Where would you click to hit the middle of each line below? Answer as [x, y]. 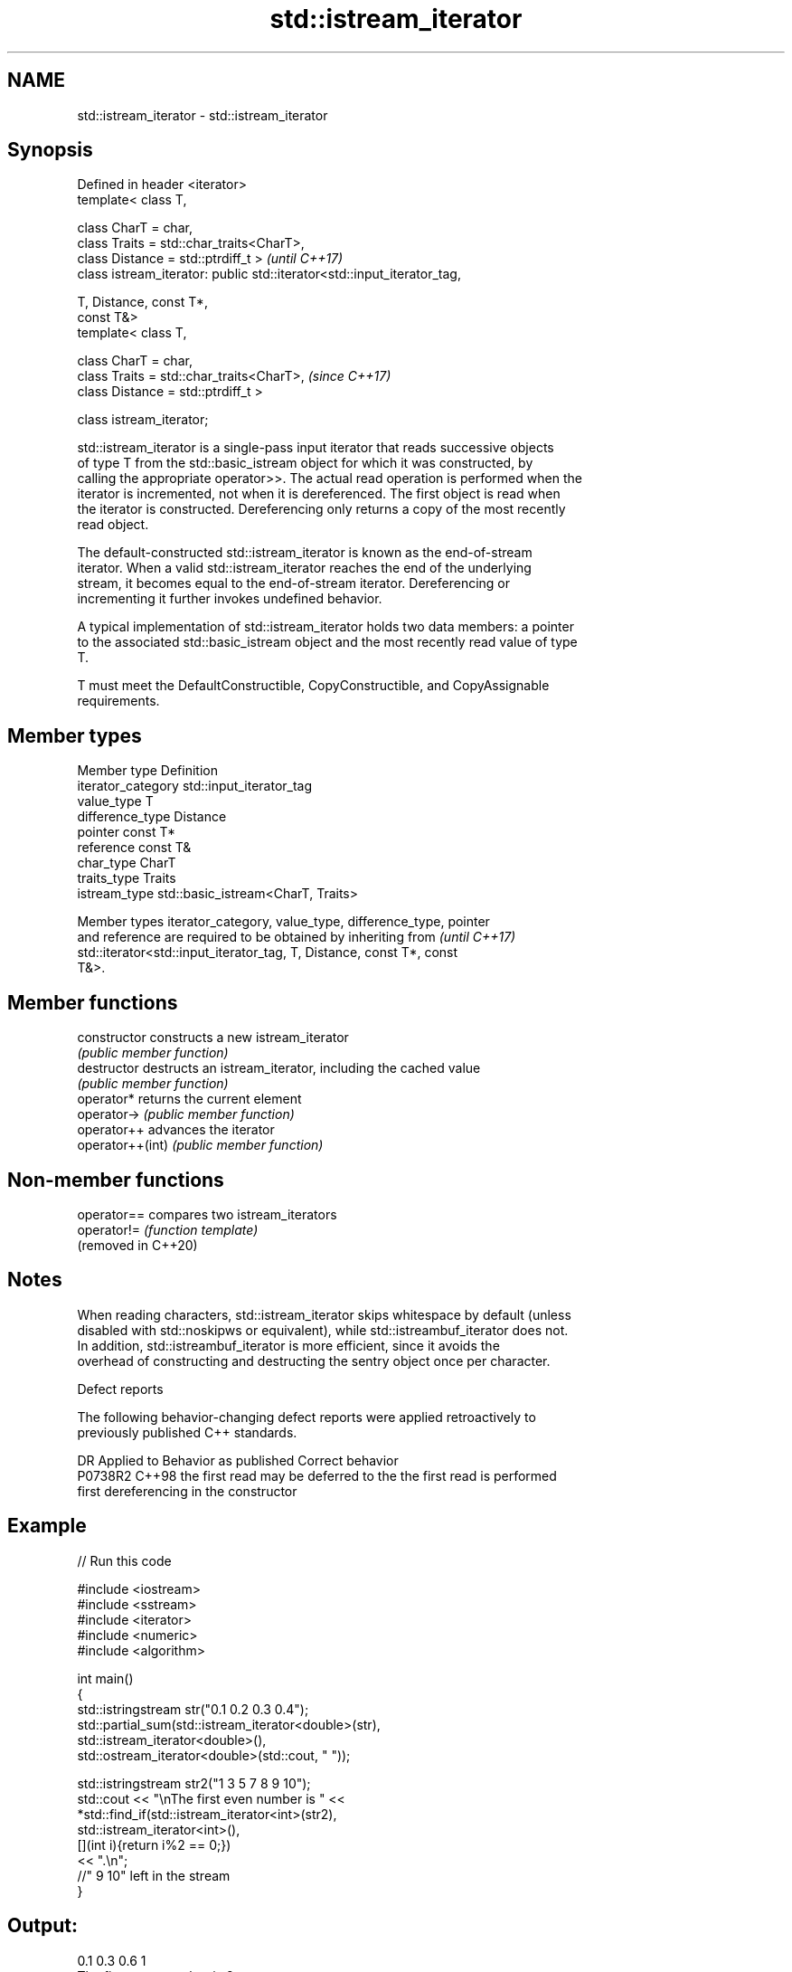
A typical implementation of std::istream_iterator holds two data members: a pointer [325, 627]
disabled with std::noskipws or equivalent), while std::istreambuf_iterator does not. [323, 1330]
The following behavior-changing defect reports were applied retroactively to [306, 1417]
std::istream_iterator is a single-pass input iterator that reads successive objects [316, 448]
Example [47, 1526]
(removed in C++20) [137, 1245]
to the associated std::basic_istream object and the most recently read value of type [327, 642]
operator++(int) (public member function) [200, 1145]
